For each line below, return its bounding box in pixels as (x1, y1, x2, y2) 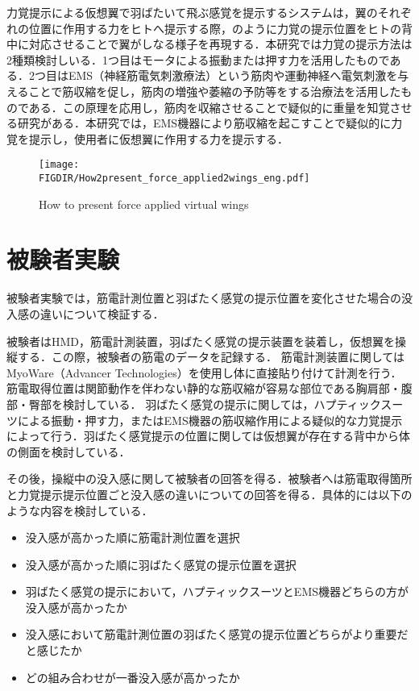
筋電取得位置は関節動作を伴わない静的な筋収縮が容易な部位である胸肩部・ (6, 380, 401, 397)
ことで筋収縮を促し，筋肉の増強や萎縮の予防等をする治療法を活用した (28, 82, 401, 99)
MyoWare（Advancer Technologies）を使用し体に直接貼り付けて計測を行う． (6, 364, 402, 381)
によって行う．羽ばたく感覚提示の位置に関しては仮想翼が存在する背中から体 (6, 427, 411, 444)
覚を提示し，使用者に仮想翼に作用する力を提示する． (6, 130, 288, 147)
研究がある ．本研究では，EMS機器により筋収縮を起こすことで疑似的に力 (17, 114, 403, 131)
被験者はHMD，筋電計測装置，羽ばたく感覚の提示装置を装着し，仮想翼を (6, 332, 396, 349)
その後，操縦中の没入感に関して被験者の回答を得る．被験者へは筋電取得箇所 (6, 470, 413, 487)
